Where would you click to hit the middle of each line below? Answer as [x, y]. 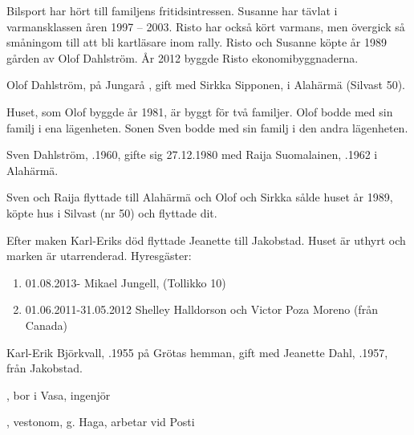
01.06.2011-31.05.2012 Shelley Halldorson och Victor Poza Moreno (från [201, 309]
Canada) [46, 325]
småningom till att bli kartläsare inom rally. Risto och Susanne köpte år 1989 [197, 42]
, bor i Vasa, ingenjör [59, 394]
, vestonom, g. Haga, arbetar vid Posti [101, 422]
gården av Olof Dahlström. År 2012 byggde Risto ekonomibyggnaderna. [183, 57]
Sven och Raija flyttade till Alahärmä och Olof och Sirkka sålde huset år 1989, [200, 197]
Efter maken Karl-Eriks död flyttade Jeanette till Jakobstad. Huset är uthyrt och [206, 240]
